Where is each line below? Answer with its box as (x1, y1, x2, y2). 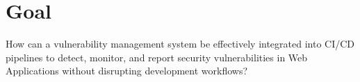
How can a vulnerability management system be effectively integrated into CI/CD (6, 37, 355, 51)
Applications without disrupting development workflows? (6, 63, 248, 78)
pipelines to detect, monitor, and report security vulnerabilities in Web (6, 50, 308, 64)
